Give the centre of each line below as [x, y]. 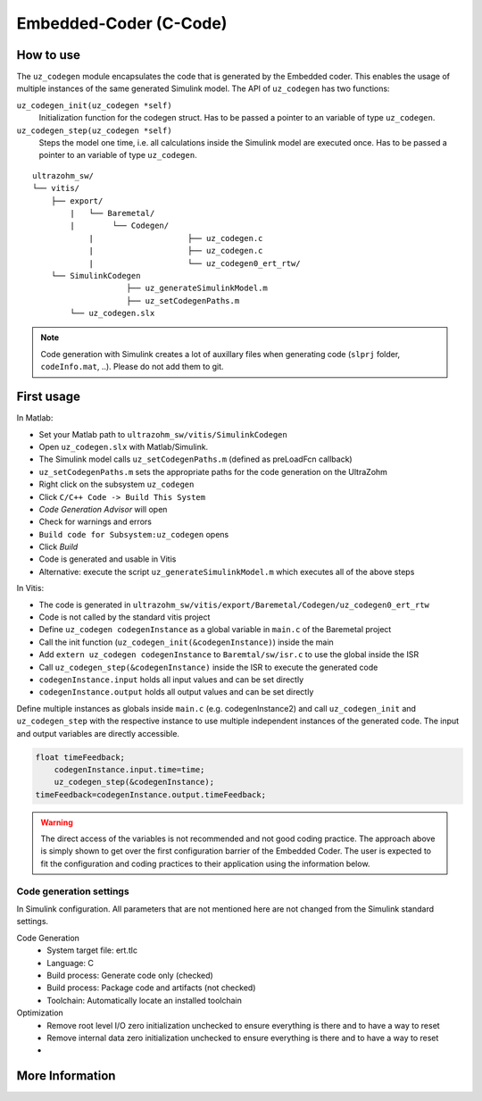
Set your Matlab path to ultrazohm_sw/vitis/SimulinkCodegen [163, 434]
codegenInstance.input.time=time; [129, 769]
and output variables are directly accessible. [98, 733]
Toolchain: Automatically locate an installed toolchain [145, 1000]
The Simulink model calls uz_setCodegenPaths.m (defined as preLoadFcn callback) [195, 459]
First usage [48, 397]
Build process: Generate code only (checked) [130, 975]
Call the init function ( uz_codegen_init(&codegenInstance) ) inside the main [186, 642]
